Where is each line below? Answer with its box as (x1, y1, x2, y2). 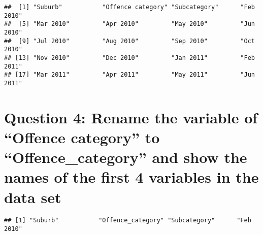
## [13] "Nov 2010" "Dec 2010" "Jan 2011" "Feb (4, 54, 255, 61)
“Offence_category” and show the (4, 147, 247, 167)
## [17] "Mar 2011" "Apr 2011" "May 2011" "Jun (4, 71, 255, 79)
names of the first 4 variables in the (4, 166, 259, 187)
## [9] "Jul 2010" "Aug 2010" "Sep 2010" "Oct (4, 37, 255, 45)
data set (4, 186, 61, 207)
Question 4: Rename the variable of (4, 107, 258, 127)
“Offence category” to (4, 126, 160, 147)
